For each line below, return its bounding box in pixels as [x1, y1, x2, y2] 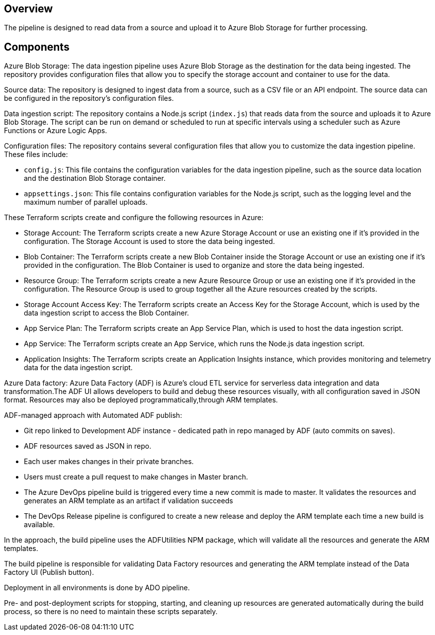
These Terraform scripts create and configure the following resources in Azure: [4, 213, 263, 222]
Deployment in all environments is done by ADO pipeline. [4, 583, 190, 592]
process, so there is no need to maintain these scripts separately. [4, 607, 218, 616]
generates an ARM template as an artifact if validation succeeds [24, 496, 233, 505]
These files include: [4, 150, 68, 159]
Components [4, 40, 70, 53]
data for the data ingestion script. [24, 363, 133, 372]
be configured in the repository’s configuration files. [4, 94, 174, 103]
